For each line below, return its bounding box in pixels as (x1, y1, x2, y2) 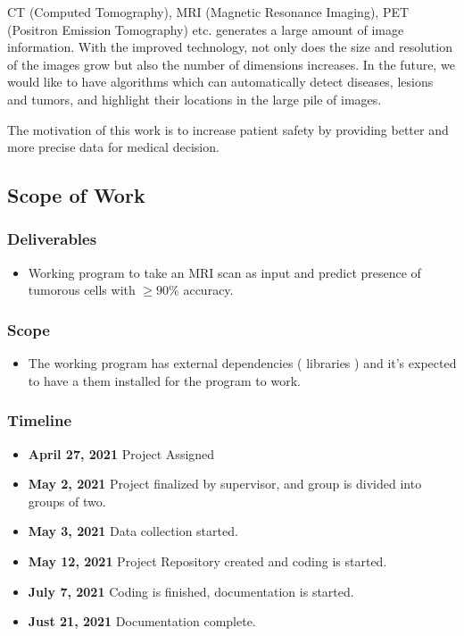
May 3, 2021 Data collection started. (28, 522, 238, 540)
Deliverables (7, 228, 97, 250)
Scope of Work (7, 181, 145, 209)
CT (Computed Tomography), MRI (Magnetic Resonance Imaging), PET (7, 3, 410, 21)
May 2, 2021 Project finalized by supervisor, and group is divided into (28, 474, 422, 493)
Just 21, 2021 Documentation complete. (28, 612, 256, 631)
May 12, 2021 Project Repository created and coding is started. (28, 551, 387, 570)
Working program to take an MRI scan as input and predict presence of (28, 263, 421, 281)
